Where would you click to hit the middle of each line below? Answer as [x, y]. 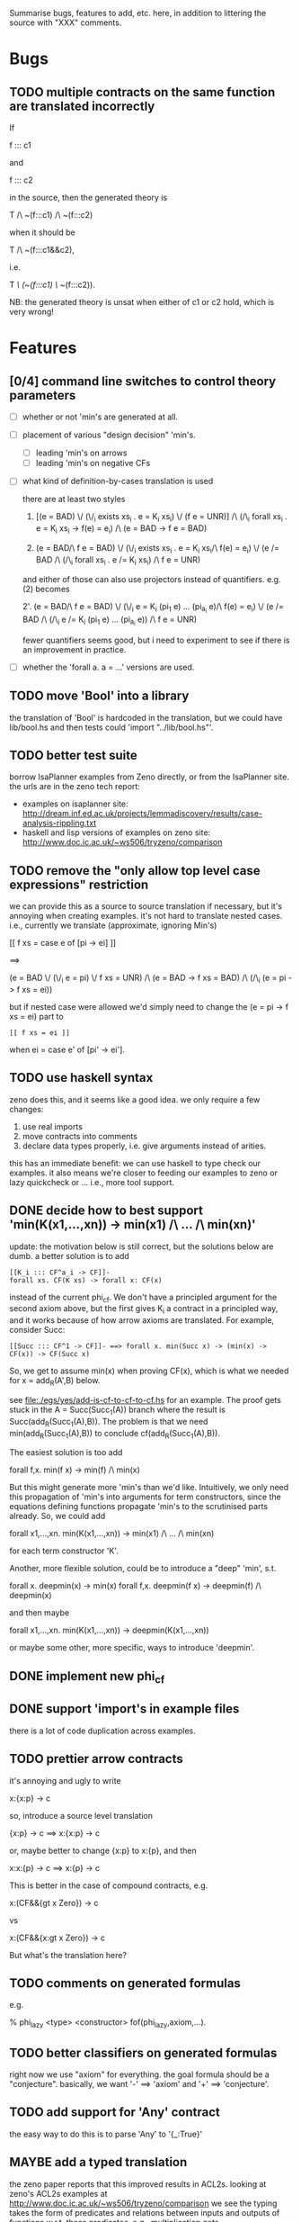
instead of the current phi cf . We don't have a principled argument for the [143, 1298]
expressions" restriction [79, 884]
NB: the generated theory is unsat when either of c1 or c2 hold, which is [142, 302]
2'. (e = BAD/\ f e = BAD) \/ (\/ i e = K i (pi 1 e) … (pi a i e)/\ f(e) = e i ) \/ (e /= [153, 607]
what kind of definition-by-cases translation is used [118, 481]
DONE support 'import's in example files [124, 1709]
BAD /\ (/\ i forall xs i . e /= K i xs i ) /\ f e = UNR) [118, 560]
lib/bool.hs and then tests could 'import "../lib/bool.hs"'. [111, 727]
